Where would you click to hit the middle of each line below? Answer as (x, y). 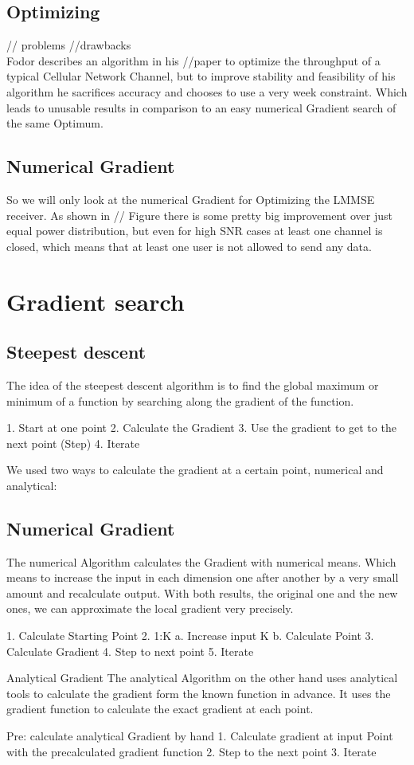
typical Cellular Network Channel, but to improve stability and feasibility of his (201, 76)
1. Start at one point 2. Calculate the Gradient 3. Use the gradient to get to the (201, 428)
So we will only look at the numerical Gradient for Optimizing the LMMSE (191, 199)
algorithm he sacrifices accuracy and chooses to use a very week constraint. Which (207, 91)
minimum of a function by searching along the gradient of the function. (180, 400)
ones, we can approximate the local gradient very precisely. (150, 608)
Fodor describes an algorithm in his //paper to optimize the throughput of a (193, 60)
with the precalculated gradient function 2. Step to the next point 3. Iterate (191, 751)
